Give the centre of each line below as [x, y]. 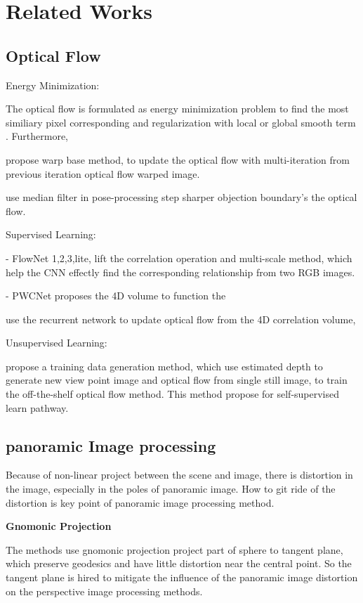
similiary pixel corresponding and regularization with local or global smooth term [181, 122]
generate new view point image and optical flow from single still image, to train [177, 380]
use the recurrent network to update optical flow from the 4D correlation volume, [181, 319]
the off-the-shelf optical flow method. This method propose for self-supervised [173, 394]
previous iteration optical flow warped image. [103, 173]
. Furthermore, [37, 136]
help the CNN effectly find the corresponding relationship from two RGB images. [180, 272]
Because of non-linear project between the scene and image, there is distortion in [179, 475]
